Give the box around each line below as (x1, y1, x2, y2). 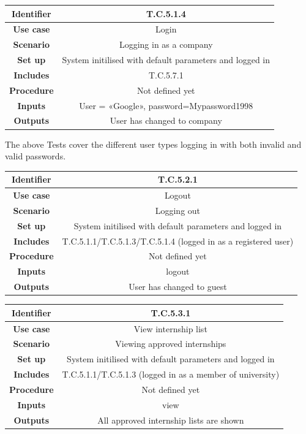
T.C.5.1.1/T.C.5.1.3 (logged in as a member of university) (62, 368, 280, 381)
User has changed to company (110, 114, 222, 127)
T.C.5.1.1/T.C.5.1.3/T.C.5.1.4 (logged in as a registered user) (62, 234, 294, 247)
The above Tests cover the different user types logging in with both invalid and (5, 137, 302, 150)
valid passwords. (5, 150, 66, 162)
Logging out (155, 204, 201, 216)
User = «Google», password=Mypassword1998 (79, 99, 253, 112)
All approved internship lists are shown (97, 413, 244, 426)
